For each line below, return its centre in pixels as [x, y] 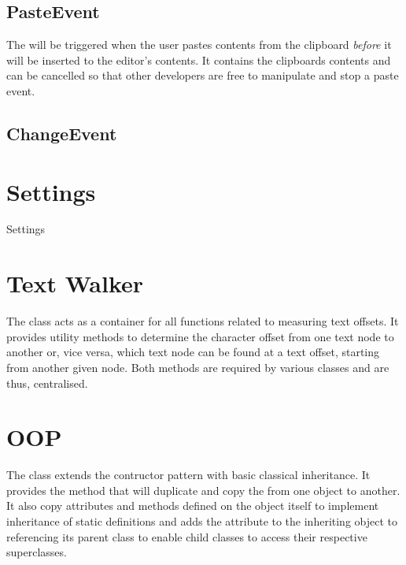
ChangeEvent [62, 133]
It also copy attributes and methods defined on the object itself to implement [193, 506]
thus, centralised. [47, 383]
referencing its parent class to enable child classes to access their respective [187, 536]
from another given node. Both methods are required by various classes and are [198, 367]
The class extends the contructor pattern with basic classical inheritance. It [188, 475]
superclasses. [37, 552]
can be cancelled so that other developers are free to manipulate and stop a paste [203, 75]
